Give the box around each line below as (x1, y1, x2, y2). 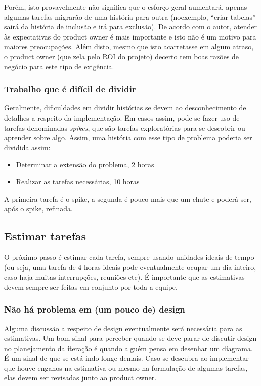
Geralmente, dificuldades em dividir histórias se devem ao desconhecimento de (4, 102, 246, 113)
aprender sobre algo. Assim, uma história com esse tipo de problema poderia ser (4, 132, 252, 143)
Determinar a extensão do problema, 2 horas (16, 159, 154, 170)
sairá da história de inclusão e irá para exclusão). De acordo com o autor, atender (4, 21, 257, 32)
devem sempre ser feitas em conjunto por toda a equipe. (4, 281, 178, 292)
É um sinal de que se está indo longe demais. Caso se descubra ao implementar (4, 353, 249, 363)
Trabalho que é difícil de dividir (4, 83, 136, 95)
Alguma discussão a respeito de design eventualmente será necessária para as (4, 323, 242, 333)
